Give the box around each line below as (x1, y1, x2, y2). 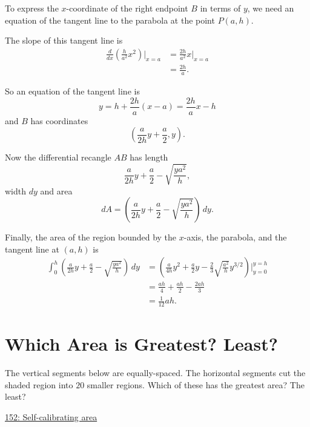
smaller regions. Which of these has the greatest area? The (87, 378, 305, 391)
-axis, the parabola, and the (183, 231, 287, 243)
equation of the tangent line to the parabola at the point (5, 13, 215, 26)
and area (40, 184, 73, 197)
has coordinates (30, 114, 88, 127)
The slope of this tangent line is (5, 34, 123, 47)
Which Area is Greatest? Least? (5, 331, 278, 356)
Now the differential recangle (5, 151, 111, 164)
